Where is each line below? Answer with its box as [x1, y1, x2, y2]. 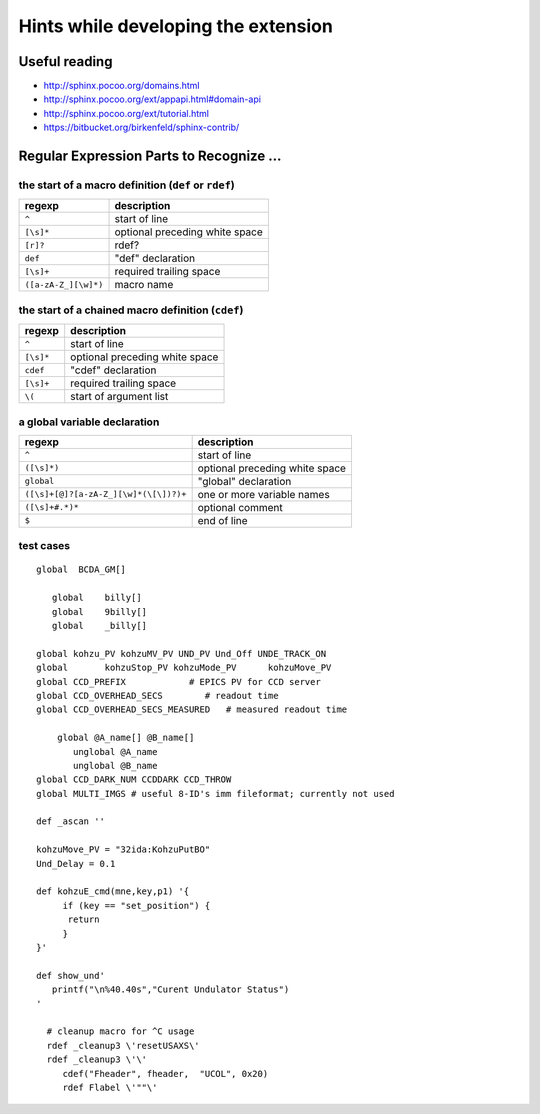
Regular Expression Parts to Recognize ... [18, 148, 282, 165]
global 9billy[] [51, 606, 148, 617]
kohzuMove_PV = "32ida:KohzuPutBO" [36, 844, 211, 855]
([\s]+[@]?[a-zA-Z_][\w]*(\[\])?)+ [24, 489, 187, 500]
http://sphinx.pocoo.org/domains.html [43, 80, 200, 92]
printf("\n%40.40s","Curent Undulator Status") [51, 984, 290, 995]
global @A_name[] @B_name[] [56, 732, 195, 744]
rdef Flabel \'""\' [62, 1081, 158, 1093]
